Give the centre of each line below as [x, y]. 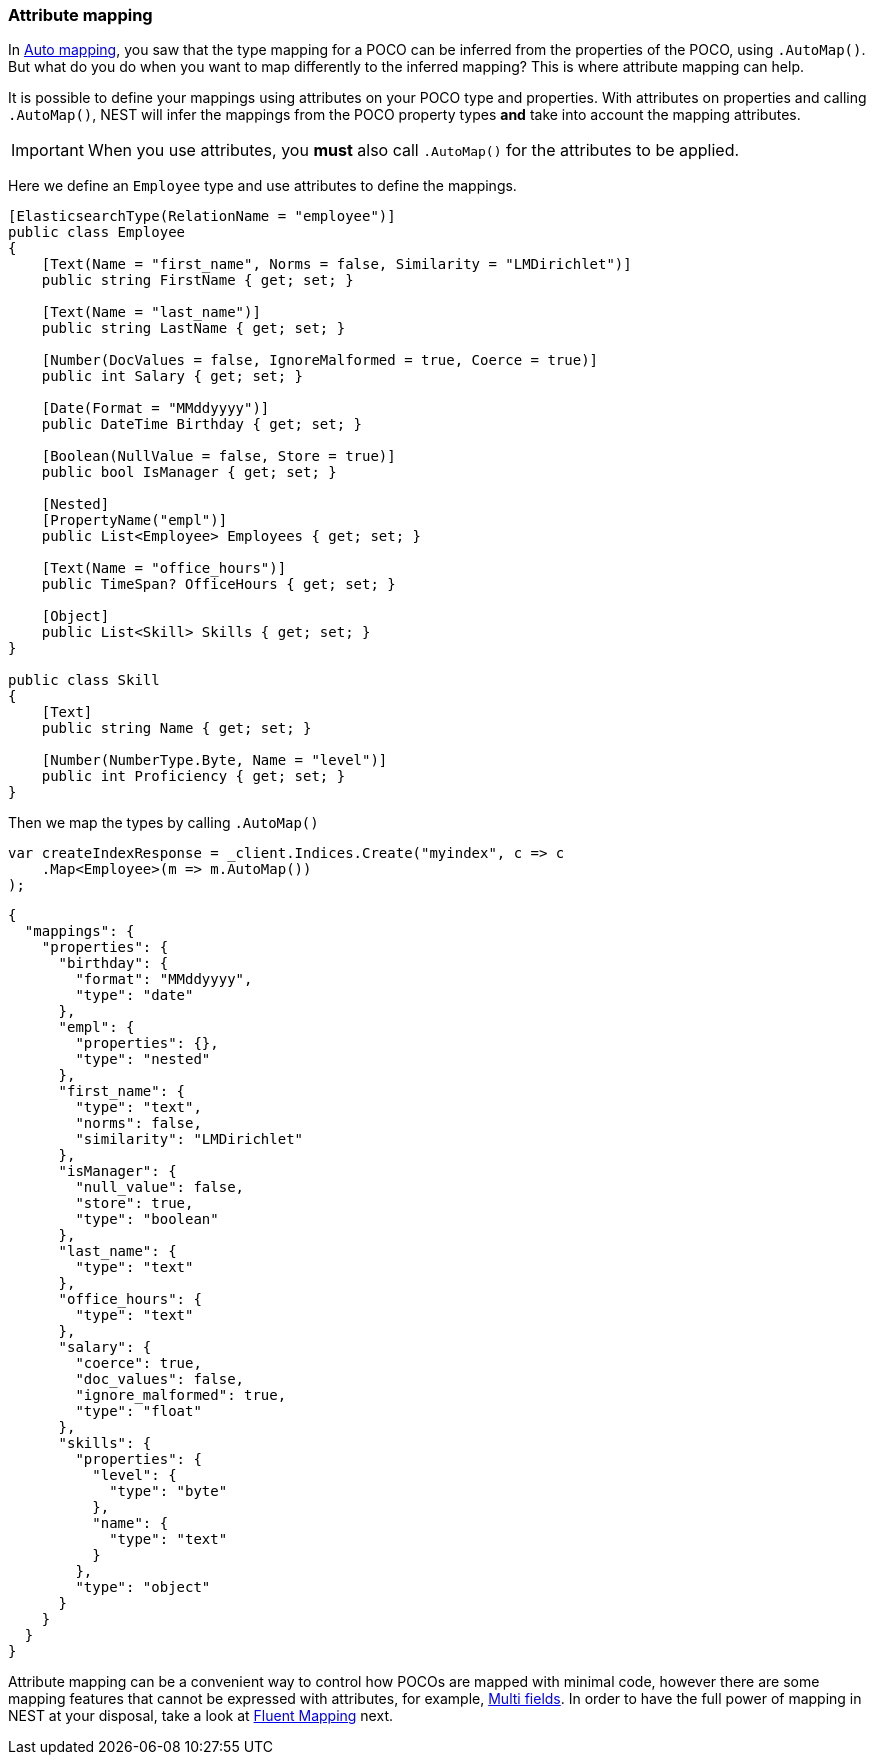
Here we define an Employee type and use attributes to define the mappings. [262, 186]
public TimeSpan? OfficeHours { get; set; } [218, 584]
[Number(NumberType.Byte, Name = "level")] [214, 760]
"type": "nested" [143, 1059]
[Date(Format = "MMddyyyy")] [155, 408]
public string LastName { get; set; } [193, 328]
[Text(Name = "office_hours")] [164, 568]
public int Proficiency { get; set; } [193, 776]
